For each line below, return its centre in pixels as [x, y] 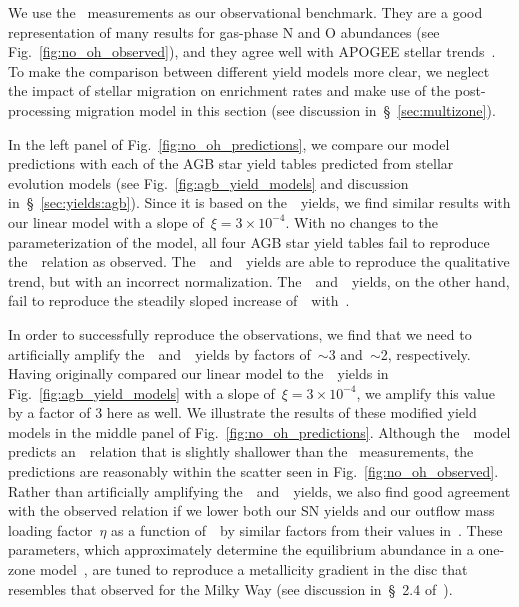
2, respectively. [425, 353]
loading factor [50, 529]
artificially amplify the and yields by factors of [159, 353]
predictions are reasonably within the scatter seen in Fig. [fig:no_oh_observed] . [253, 471]
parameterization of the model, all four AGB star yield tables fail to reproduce [249, 241]
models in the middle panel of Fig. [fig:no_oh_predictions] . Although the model [259, 431]
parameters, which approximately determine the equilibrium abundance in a [241, 549]
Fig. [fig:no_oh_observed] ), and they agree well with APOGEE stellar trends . [252, 51]
